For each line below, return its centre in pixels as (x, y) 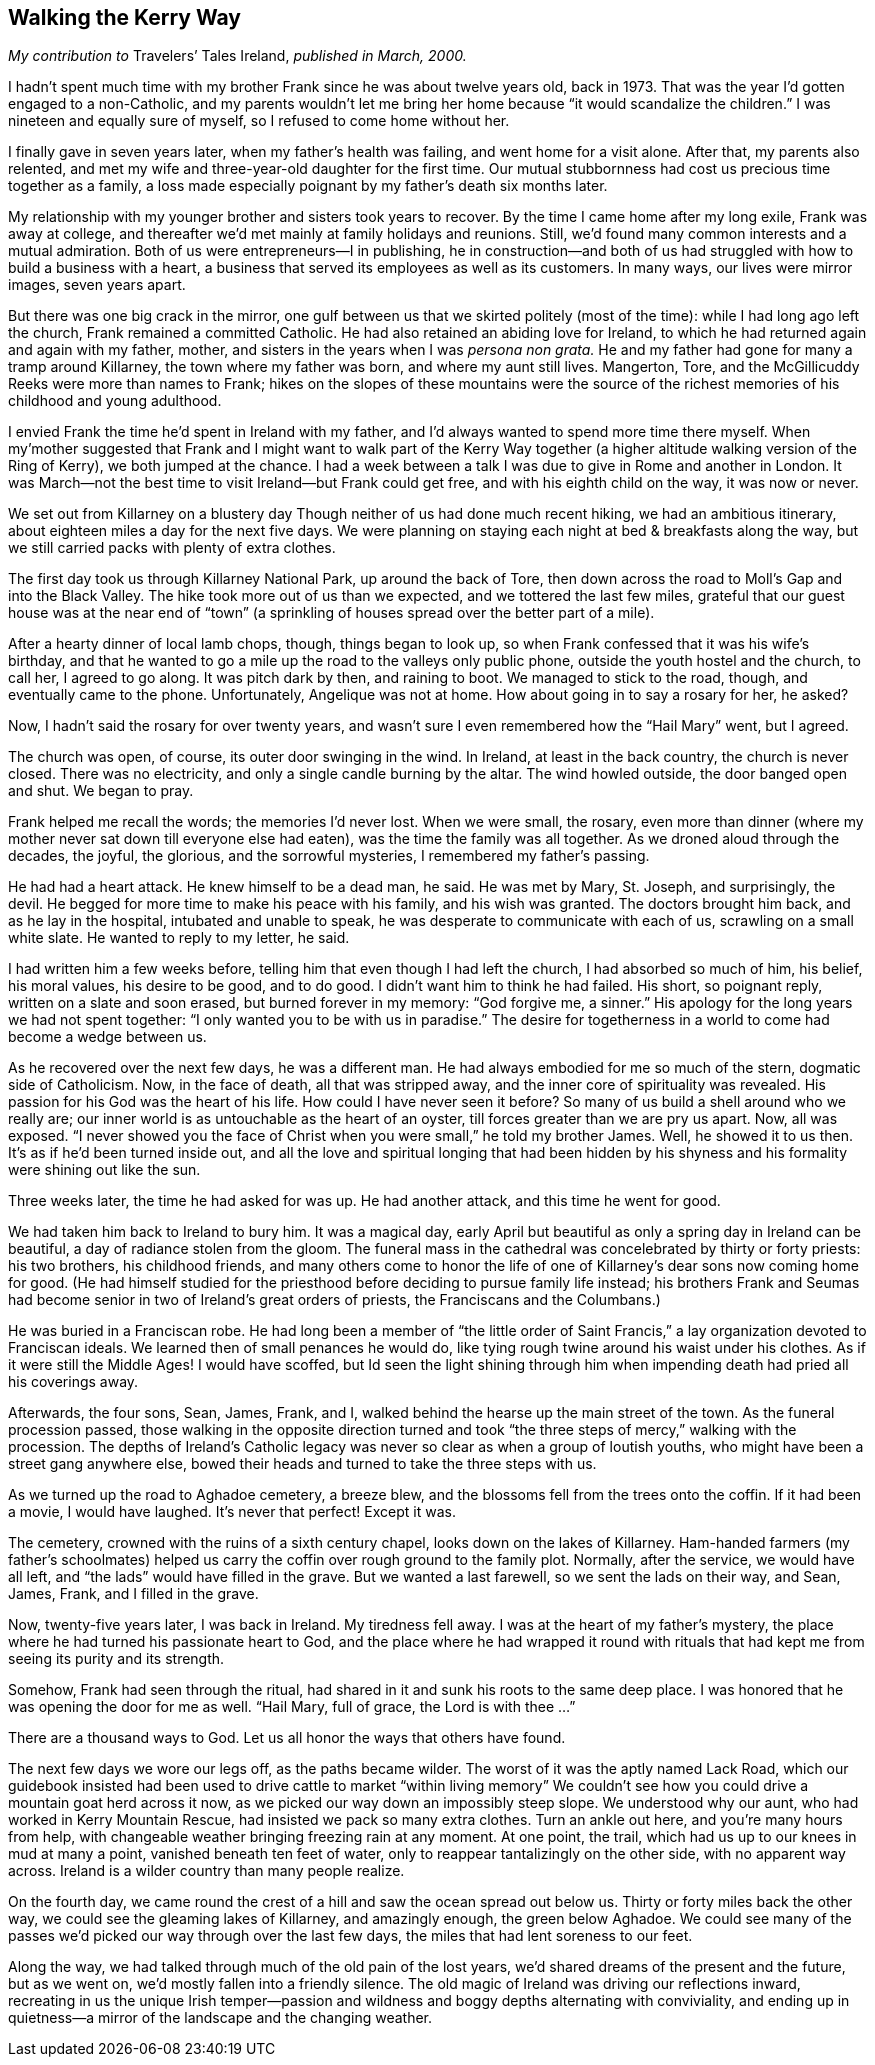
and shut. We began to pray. (101, 791)
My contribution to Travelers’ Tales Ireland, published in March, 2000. (237, 56)
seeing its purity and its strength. (116, 1659)
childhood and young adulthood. (115, 401)
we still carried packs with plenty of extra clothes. (172, 548)
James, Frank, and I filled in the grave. (133, 1594)
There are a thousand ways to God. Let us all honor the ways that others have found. (287, 1738)
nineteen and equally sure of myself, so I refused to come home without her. (259, 121)
